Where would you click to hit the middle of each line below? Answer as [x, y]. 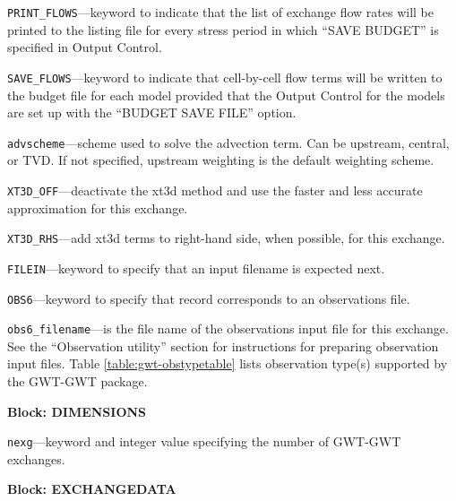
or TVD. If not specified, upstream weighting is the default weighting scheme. [221, 160]
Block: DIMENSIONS [77, 411]
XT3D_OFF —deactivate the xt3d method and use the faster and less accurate [215, 190]
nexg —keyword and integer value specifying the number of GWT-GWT [204, 441]
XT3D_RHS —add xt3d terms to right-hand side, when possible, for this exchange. [226, 238]
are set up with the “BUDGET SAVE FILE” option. [152, 112]
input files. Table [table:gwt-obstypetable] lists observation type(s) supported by [228, 363]
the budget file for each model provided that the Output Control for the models [226, 95]
